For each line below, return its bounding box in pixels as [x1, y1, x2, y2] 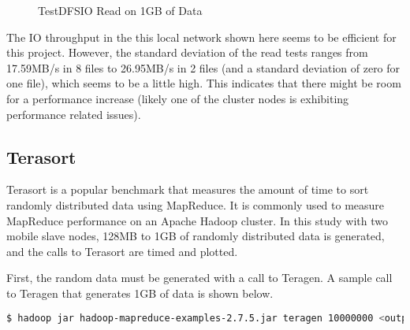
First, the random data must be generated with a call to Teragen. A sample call [6, 269, 393, 286]
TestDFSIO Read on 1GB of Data [38, 2, 203, 18]
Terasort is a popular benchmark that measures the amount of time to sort [6, 181, 369, 198]
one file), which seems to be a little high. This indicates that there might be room [6, 75, 401, 91]
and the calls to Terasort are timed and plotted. [6, 243, 238, 259]
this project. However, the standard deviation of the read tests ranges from [6, 44, 368, 61]
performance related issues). [6, 106, 141, 122]
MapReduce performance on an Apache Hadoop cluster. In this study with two [6, 212, 388, 228]
